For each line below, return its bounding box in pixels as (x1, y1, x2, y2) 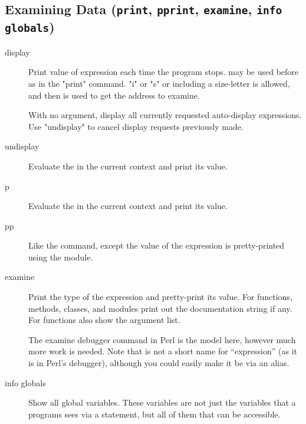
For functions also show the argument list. (28, 314, 180, 326)
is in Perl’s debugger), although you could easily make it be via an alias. (28, 357, 289, 369)
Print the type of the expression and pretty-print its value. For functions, (28, 291, 292, 303)
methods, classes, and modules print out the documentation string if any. (28, 302, 292, 314)
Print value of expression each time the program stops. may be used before (28, 66, 299, 78)
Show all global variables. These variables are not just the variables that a (28, 396, 296, 409)
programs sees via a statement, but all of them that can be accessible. (28, 407, 281, 420)
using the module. (28, 250, 93, 263)
